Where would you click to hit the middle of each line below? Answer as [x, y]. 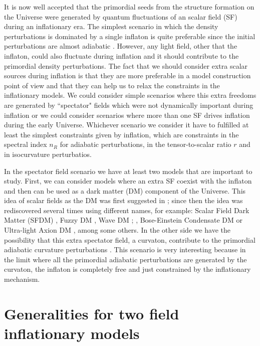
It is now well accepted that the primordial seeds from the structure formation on [129, 7]
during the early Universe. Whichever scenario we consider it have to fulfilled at [126, 125]
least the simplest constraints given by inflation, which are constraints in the [121, 134]
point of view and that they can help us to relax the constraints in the [112, 85]
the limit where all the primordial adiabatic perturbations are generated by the [125, 259]
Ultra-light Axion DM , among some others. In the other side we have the [117, 230]
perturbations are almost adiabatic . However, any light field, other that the [121, 46]
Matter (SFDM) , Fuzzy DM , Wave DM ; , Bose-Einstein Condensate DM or [123, 220]
